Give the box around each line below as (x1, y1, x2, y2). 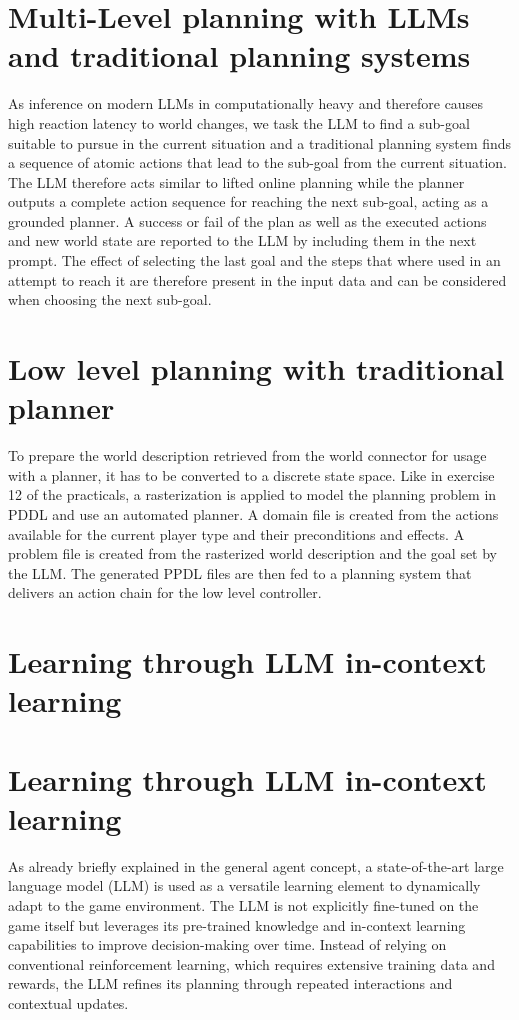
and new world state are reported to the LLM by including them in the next (8, 230, 477, 251)
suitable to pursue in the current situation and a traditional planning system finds (8, 132, 512, 153)
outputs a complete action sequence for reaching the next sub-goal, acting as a (8, 191, 489, 212)
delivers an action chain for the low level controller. (8, 582, 322, 603)
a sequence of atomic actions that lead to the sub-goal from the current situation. (8, 152, 507, 173)
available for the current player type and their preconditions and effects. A (8, 523, 465, 544)
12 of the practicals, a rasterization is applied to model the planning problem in (8, 484, 497, 505)
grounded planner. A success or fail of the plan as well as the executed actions (8, 210, 487, 231)
